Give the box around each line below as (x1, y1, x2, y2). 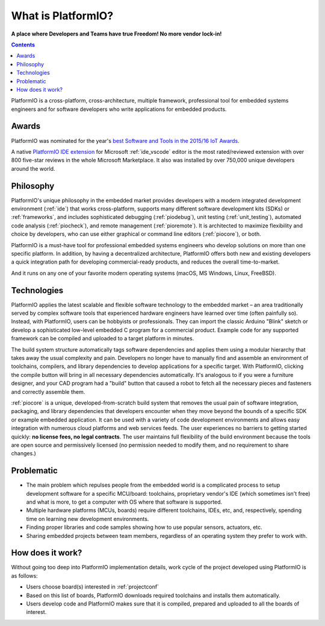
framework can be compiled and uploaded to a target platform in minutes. (11, 335, 194, 342)
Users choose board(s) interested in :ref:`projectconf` (26, 583, 159, 590)
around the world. (11, 165, 55, 172)
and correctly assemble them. (11, 388, 85, 395)
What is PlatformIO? (11, 9, 114, 22)
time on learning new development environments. (26, 515, 149, 522)
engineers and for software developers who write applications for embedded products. (11, 106, 227, 113)
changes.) (11, 450, 36, 457)
